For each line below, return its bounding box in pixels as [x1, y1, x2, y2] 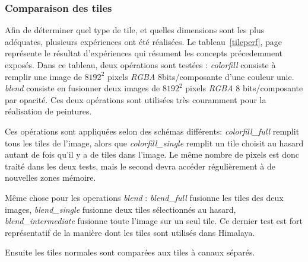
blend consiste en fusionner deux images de [5, 82, 160, 94]
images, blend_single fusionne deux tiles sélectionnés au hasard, [5, 203, 236, 215]
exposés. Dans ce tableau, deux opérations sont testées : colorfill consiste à [5, 59, 276, 71]
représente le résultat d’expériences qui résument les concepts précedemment [5, 47, 283, 59]
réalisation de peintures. [5, 105, 92, 117]
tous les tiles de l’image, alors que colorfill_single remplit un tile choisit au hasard [5, 136, 304, 149]
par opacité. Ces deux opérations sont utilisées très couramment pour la [5, 93, 266, 106]
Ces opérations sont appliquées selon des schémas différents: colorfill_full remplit [5, 124, 300, 137]
